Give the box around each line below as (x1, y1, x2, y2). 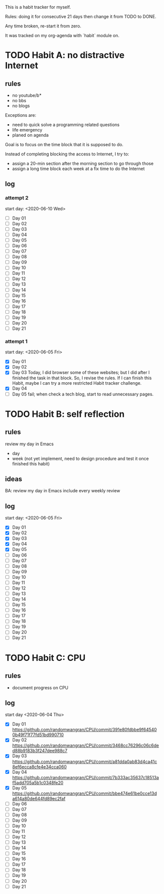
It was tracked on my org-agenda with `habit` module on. (5, 33, 120, 38)
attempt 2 (5, 195, 29, 201)
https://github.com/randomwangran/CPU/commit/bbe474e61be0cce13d (12, 790, 157, 796)
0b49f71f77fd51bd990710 (12, 732, 64, 738)
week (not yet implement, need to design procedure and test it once (12, 456, 149, 461)
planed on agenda (12, 132, 49, 138)
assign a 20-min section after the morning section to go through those (12, 161, 154, 166)
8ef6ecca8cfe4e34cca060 (12, 763, 67, 769)
